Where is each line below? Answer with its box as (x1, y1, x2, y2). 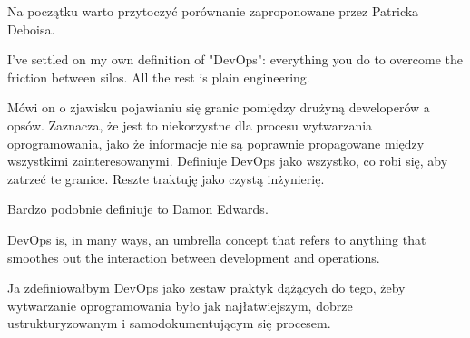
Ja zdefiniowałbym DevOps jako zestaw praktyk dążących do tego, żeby (7, 278, 406, 297)
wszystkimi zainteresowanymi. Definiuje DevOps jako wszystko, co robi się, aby (7, 151, 448, 170)
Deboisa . (7, 19, 55, 38)
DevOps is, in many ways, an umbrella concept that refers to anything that (7, 229, 426, 248)
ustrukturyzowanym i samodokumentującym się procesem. (7, 314, 331, 333)
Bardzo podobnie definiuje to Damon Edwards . (7, 199, 269, 218)
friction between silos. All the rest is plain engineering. (7, 67, 310, 86)
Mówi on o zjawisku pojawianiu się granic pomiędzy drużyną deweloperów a (7, 98, 430, 117)
